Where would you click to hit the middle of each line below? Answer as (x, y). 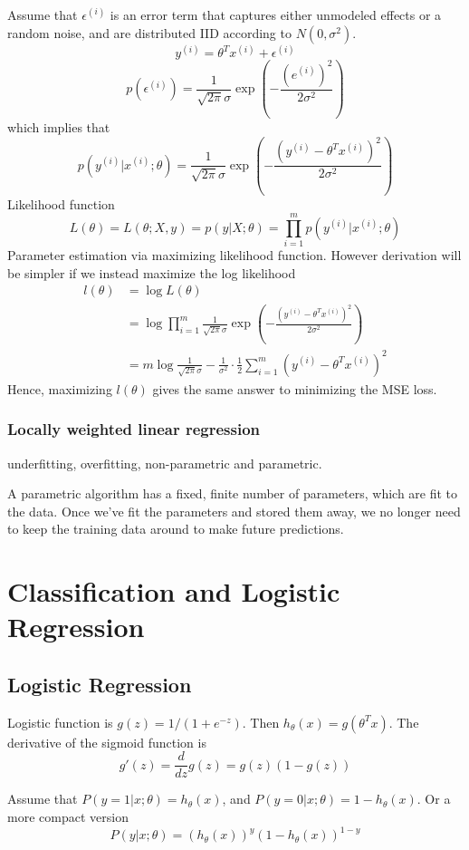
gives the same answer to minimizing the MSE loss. (295, 388)
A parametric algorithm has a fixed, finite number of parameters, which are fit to (233, 493)
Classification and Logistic (174, 591)
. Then (261, 722)
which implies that (59, 127)
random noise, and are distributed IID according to (149, 32)
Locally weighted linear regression (134, 429)
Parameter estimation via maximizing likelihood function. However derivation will (234, 255)
